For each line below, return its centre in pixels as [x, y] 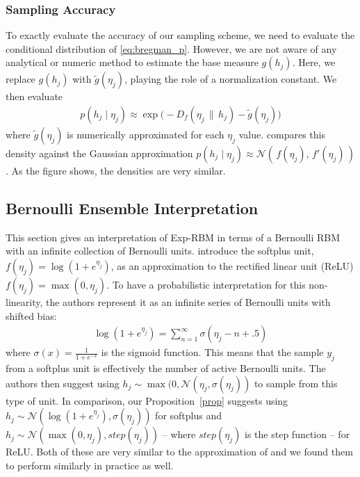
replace [21, 79]
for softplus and [188, 415]
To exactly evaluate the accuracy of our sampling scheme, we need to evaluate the [180, 35]
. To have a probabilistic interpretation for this [206, 285]
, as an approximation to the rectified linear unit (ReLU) [232, 266]
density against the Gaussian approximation [99, 153]
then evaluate [34, 96]
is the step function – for [297, 434]
